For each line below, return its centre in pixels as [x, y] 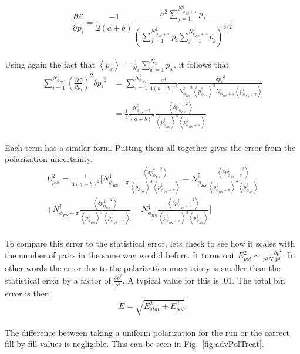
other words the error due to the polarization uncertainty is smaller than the [143, 268]
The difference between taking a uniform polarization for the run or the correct [147, 332]
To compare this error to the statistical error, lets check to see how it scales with [150, 243]
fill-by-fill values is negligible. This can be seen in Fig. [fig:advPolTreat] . [134, 344]
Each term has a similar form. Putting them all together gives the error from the [150, 147]
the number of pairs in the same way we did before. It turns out [120, 255]
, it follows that [202, 64]
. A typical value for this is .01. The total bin [204, 280]
